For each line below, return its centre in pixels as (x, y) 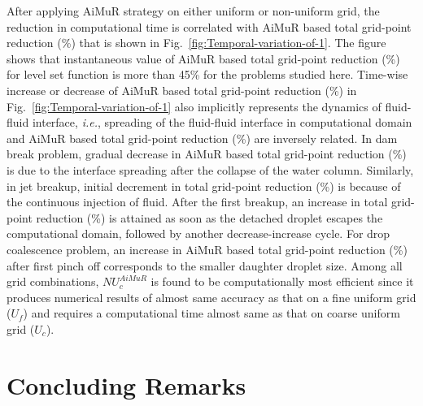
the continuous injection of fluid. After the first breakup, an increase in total (197, 202)
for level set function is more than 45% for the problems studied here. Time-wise (207, 74)
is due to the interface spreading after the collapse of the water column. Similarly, (210, 169)
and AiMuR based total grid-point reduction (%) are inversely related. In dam (202, 138)
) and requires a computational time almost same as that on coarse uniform (211, 313)
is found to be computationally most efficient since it (282, 281)
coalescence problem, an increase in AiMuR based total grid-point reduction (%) (207, 249)
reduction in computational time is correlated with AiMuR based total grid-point (209, 26)
